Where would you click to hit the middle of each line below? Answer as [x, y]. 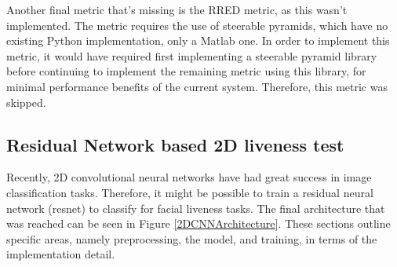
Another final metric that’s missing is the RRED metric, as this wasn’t [177, 9]
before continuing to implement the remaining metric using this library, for [186, 71]
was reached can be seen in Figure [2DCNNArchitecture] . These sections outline [198, 223]
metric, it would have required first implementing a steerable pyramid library [192, 55]
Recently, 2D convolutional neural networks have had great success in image [189, 177]
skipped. [26, 102]
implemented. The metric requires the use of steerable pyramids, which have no [197, 25]
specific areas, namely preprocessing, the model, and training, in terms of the [192, 238]
